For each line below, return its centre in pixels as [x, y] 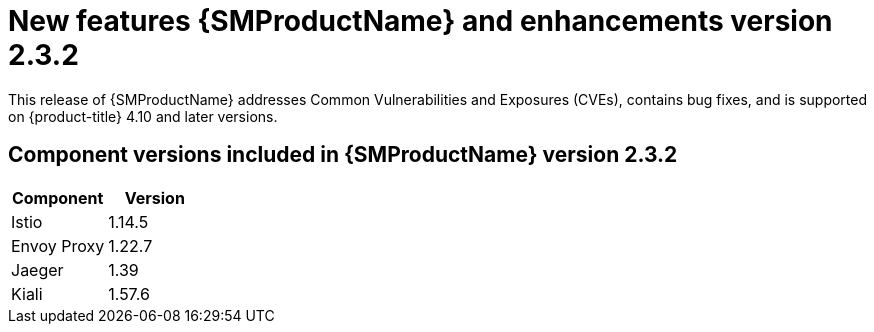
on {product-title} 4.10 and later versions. [143, 116]
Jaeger [37, 269]
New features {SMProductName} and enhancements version [420, 21]
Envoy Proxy [58, 245]
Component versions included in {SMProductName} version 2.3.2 [343, 155]
